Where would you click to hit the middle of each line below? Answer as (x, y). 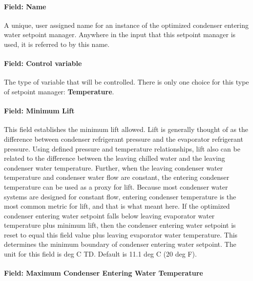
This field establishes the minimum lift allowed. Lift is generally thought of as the (126, 129)
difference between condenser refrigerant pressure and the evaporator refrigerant (124, 139)
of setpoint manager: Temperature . (59, 91)
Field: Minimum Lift (39, 111)
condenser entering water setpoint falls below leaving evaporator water (109, 215)
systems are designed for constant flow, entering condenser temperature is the (120, 196)
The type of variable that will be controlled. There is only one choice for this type (126, 82)
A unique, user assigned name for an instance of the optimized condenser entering (126, 25)
